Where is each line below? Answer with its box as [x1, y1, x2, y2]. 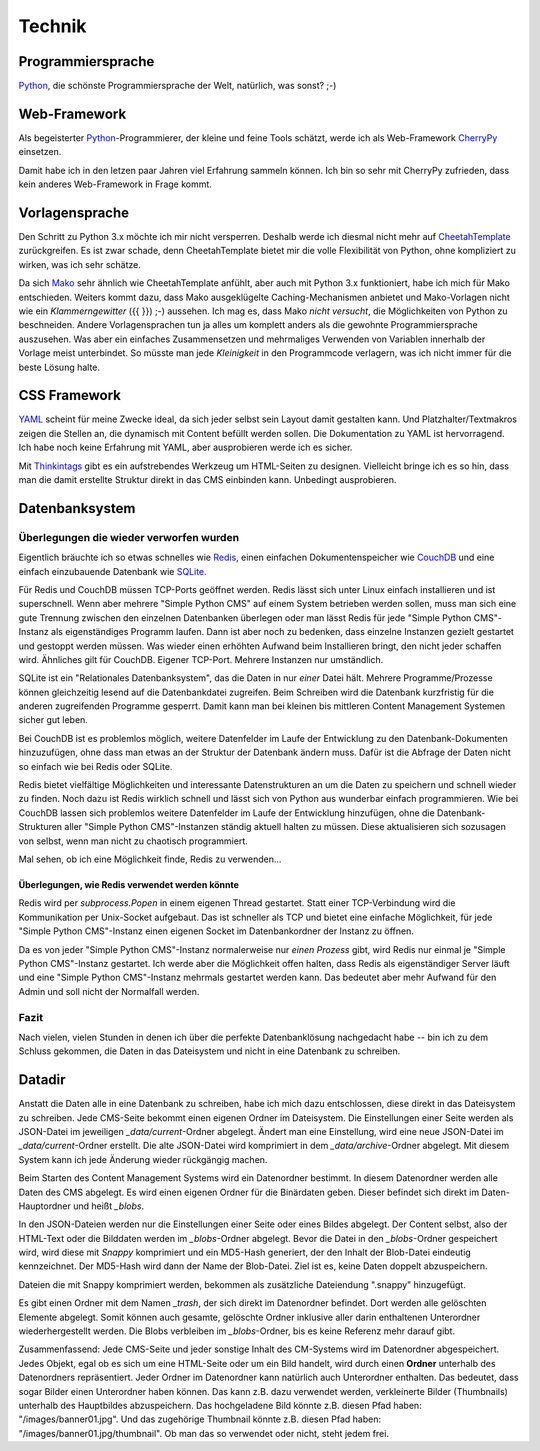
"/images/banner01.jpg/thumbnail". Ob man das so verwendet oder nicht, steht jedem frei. [18, 1427, 390, 1439]
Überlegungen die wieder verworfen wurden [18, 530, 240, 544]
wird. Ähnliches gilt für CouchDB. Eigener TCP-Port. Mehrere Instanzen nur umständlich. [18, 653, 384, 665]
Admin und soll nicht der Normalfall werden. [18, 985, 200, 997]
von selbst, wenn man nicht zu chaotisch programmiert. [18, 835, 249, 847]
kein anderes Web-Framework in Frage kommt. [18, 178, 212, 190]
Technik [18, 15, 87, 37]
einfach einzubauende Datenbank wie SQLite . [18, 565, 207, 577]
